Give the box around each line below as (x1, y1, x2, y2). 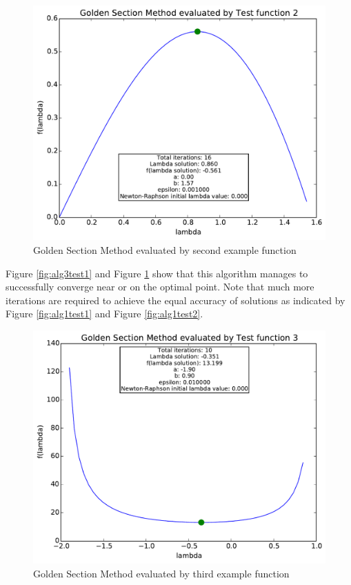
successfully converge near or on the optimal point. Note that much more (6, 279, 314, 294)
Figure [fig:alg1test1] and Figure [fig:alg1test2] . (6, 306, 203, 321)
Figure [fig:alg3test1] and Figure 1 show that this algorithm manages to (6, 266, 308, 280)
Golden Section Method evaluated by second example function (33, 242, 297, 257)
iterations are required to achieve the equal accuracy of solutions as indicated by (6, 292, 345, 307)
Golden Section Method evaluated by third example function (33, 566, 290, 580)
